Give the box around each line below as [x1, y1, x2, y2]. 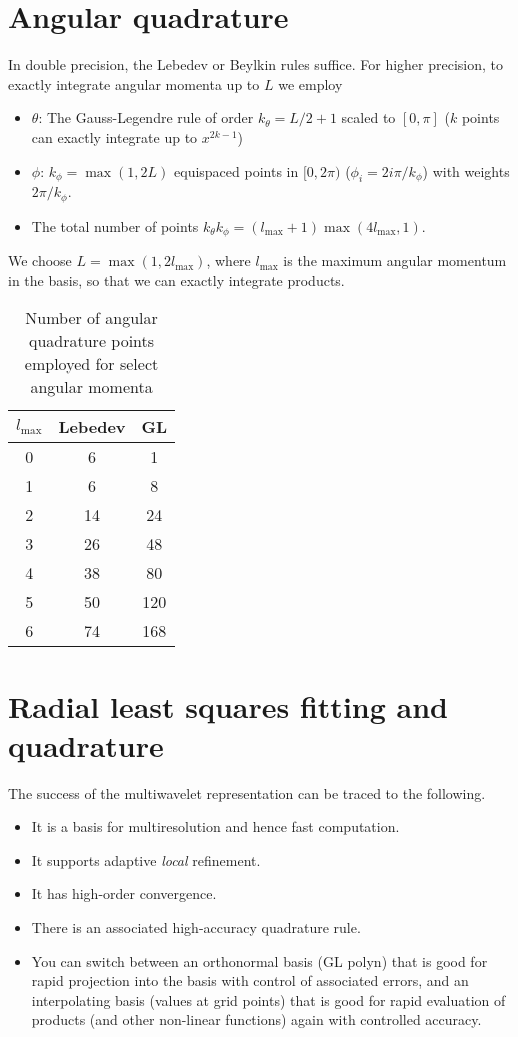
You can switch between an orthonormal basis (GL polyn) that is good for [31, 950, 488, 971]
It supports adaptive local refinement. [31, 849, 261, 870]
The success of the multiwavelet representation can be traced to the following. [8, 782, 486, 803]
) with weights [422, 160, 510, 181]
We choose [8, 250, 72, 271]
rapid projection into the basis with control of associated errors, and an [31, 970, 469, 991]
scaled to [341, 107, 396, 128]
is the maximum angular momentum [283, 250, 507, 271]
